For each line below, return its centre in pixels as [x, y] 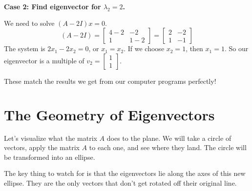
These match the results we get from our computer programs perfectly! [110, 81]
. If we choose [144, 48]
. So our [236, 48]
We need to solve [29, 23]
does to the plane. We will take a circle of [169, 138]
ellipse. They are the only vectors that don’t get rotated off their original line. [120, 182]
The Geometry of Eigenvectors [109, 114]
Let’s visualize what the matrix [51, 138]
